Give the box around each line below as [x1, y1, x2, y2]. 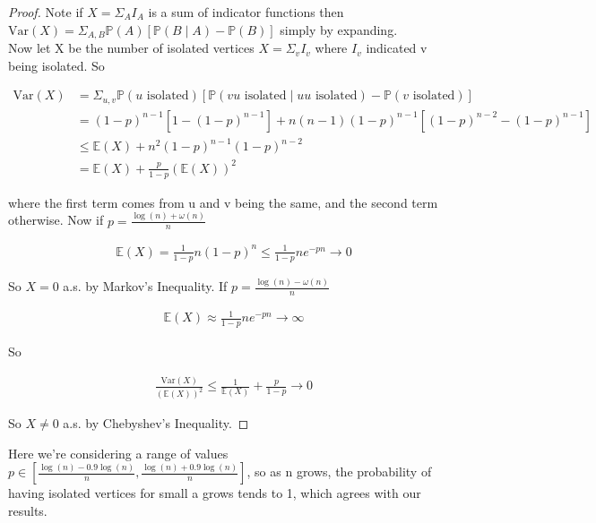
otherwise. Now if [8, 210, 104, 229]
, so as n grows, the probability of [246, 462, 432, 481]
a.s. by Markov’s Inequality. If [63, 277, 228, 296]
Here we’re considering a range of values [8, 443, 229, 462]
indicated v [366, 39, 428, 57]
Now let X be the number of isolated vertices [8, 39, 255, 57]
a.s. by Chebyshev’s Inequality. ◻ [63, 414, 249, 433]
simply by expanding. [280, 20, 398, 39]
